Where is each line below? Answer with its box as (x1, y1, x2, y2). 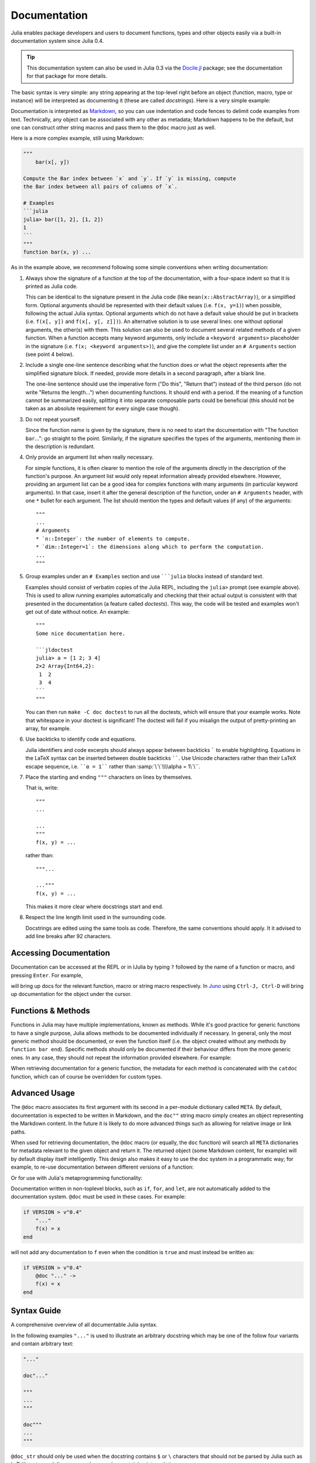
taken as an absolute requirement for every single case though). (25, 405, 180, 412)
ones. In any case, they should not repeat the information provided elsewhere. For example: (11, 1054, 232, 1061)
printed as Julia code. (25, 283, 78, 290)
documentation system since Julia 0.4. (11, 37, 104, 44)
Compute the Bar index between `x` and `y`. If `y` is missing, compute (23, 175, 236, 181)
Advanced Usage (11, 1088, 75, 1098)
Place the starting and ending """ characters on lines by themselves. (25, 773, 193, 781)
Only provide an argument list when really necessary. (25, 454, 154, 461)
